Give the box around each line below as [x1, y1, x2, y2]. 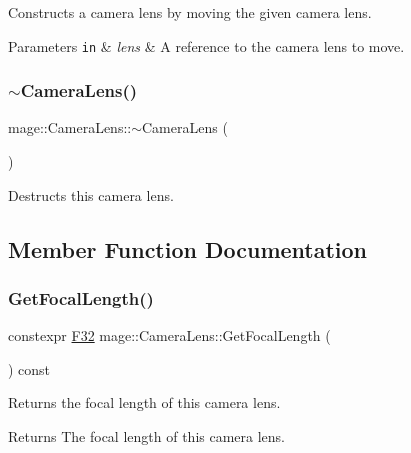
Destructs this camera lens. [8, 184, 174, 205]
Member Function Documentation [8, 233, 368, 264]
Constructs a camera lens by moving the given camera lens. [8, 2, 372, 22]
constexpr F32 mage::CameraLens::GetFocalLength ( [8, 325, 331, 346]
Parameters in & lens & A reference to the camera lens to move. [8, 35, 405, 56]
